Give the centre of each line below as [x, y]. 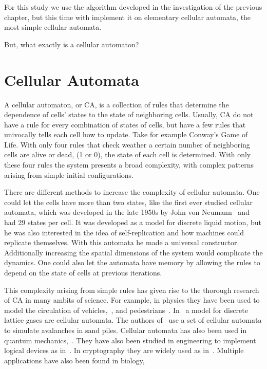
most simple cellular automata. [53, 27]
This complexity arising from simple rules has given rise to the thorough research [132, 290]
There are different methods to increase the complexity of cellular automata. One [132, 192]
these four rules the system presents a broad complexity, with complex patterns [129, 165]
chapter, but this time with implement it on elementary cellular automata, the [128, 17]
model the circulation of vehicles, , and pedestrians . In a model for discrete [126, 310]
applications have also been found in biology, [74, 360]
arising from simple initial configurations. [69, 174]
